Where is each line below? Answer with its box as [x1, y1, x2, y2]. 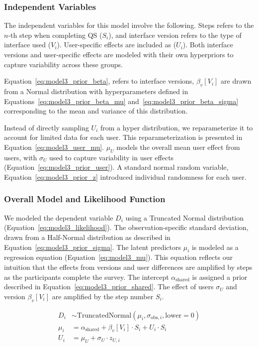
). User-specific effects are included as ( [57, 39, 176, 50]
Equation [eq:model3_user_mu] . [4, 141, 104, 152]
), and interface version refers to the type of [108, 29, 242, 40]
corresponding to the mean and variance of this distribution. [4, 106, 188, 116]
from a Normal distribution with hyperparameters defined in [4, 86, 188, 96]
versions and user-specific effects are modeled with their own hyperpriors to [4, 49, 234, 59]
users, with [4, 152, 37, 162]
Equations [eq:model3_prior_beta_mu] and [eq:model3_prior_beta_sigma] [4, 96, 239, 106]
